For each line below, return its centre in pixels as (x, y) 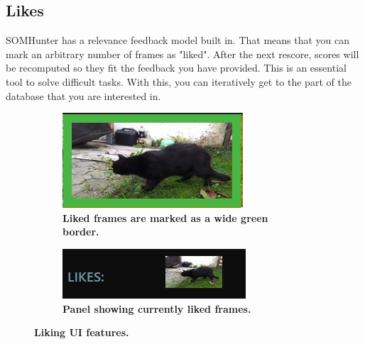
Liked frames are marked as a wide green (165, 217)
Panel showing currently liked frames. (157, 308)
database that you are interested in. (83, 95)
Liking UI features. (82, 332)
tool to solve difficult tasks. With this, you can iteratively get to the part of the (179, 81)
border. (81, 232)
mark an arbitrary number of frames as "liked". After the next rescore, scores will (182, 54)
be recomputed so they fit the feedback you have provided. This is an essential (176, 68)
